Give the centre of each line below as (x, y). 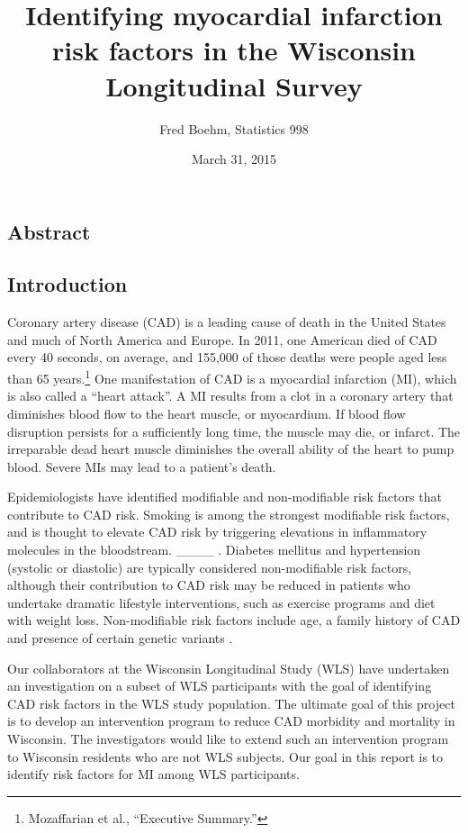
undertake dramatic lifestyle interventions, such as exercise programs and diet (221, 602)
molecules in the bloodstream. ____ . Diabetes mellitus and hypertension (214, 550)
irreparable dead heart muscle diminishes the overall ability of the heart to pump (231, 449)
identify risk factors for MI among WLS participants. (153, 774)
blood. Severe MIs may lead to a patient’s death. (142, 466)
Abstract (49, 231)
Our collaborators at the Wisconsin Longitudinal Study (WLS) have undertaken (229, 668)
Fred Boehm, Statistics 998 (234, 128)
